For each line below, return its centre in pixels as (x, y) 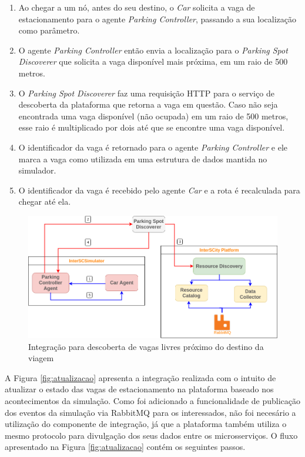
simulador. (37, 170)
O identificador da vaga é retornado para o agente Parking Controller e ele (153, 147)
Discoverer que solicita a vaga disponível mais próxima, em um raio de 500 (153, 61)
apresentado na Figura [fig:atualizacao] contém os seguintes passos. (125, 447)
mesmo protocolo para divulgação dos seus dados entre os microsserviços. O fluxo (151, 435)
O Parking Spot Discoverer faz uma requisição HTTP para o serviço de (146, 93)
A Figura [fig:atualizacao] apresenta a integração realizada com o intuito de (140, 377)
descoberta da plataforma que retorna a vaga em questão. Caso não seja (148, 104)
